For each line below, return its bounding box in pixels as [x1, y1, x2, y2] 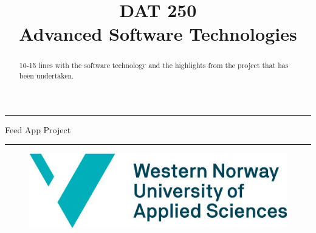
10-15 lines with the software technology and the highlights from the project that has [19, 60, 289, 71]
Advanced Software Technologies [19, 21, 297, 46]
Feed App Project [5, 123, 71, 136]
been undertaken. [19, 71, 74, 81]
